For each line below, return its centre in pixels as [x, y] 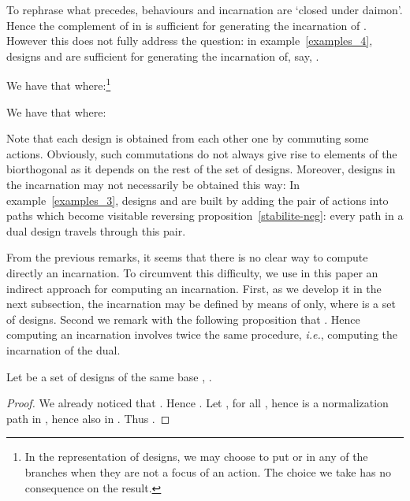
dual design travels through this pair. [96, 230]
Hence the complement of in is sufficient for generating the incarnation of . [186, 25]
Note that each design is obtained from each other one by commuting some [188, 138]
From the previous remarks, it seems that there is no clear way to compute [187, 257]
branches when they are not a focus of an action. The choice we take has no [208, 471]
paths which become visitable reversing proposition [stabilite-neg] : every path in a [205, 215]
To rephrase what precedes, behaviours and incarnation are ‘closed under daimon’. [205, 9]
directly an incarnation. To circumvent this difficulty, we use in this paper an [192, 272]
